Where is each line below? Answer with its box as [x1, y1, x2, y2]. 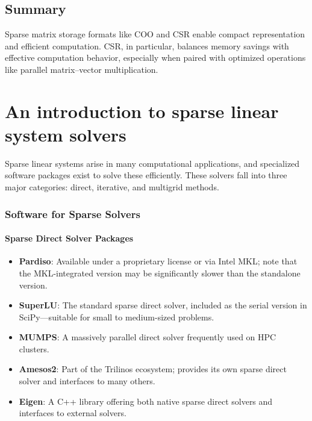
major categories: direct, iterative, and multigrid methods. [5, 181, 219, 193]
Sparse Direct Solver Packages [5, 232, 134, 245]
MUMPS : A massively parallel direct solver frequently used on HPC [19, 331, 276, 343]
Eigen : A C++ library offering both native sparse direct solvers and [19, 394, 273, 407]
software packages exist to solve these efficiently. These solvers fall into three [5, 169, 287, 181]
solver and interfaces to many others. [19, 375, 155, 387]
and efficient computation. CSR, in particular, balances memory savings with [5, 39, 289, 52]
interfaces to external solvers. [19, 407, 126, 419]
